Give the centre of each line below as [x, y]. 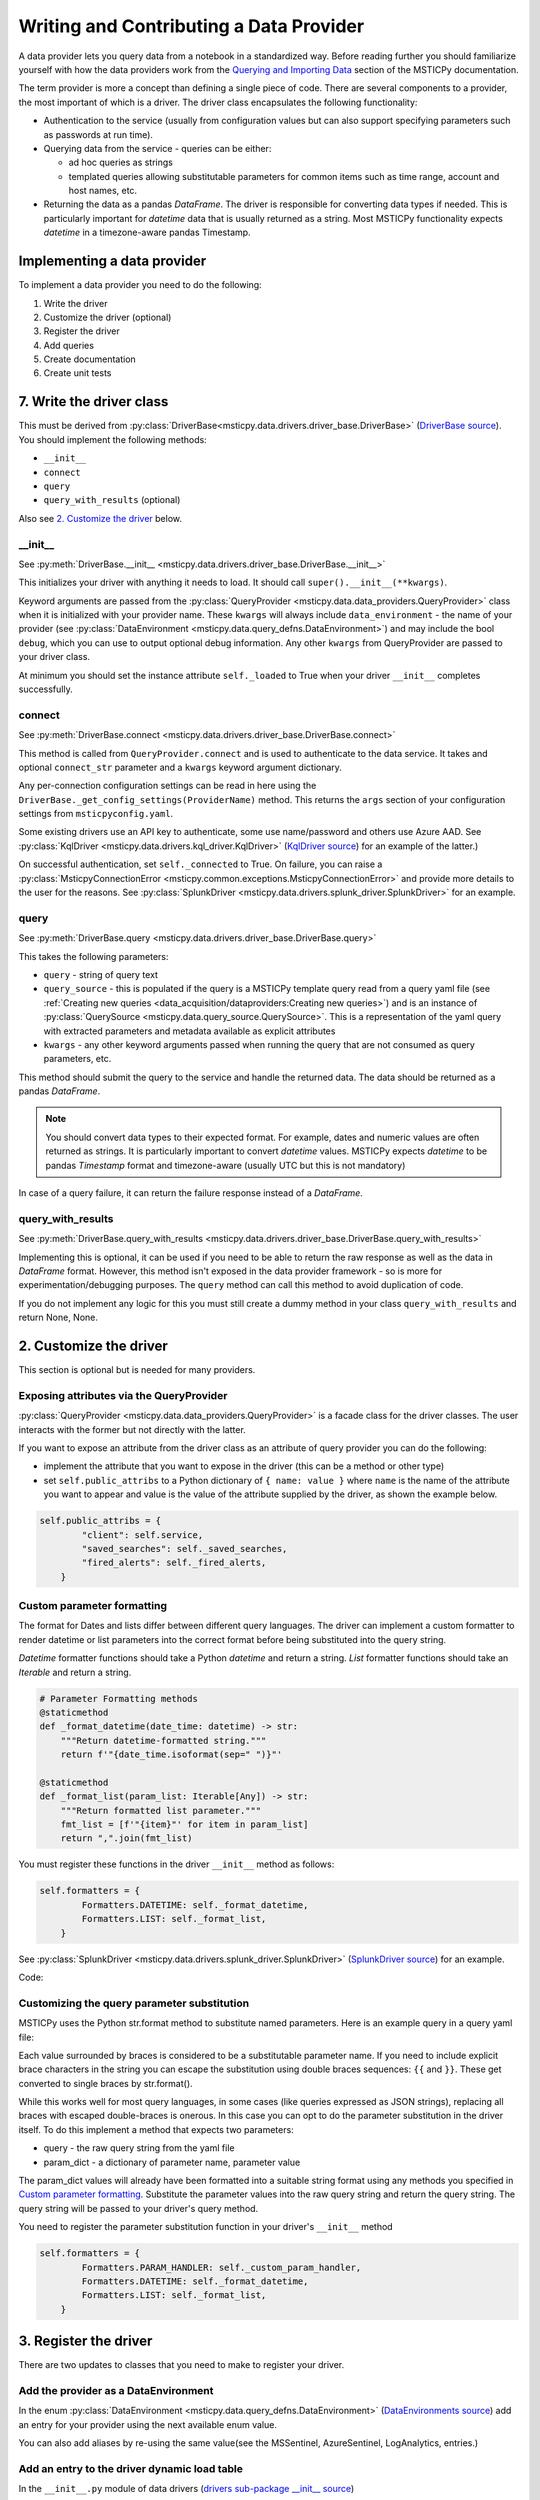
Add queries [69, 345]
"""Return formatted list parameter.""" [161, 1810]
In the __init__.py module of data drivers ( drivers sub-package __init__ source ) [186, 2489]
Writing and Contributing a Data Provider [191, 26]
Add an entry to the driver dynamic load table [131, 2468]
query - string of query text [101, 974]
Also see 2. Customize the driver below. [100, 518]
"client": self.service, [142, 1534]
